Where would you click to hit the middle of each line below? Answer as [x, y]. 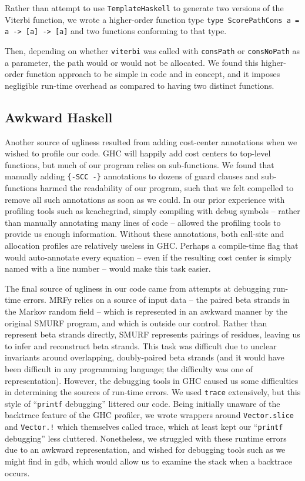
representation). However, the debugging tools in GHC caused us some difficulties [152, 380]
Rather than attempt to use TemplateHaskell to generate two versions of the [144, 8]
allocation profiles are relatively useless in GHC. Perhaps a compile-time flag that [152, 245]
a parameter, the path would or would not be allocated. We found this [132, 62]
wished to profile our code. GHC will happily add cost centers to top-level [138, 153]
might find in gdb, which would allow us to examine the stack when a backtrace [149, 461]
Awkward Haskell [59, 117]
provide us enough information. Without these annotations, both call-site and [145, 234]
